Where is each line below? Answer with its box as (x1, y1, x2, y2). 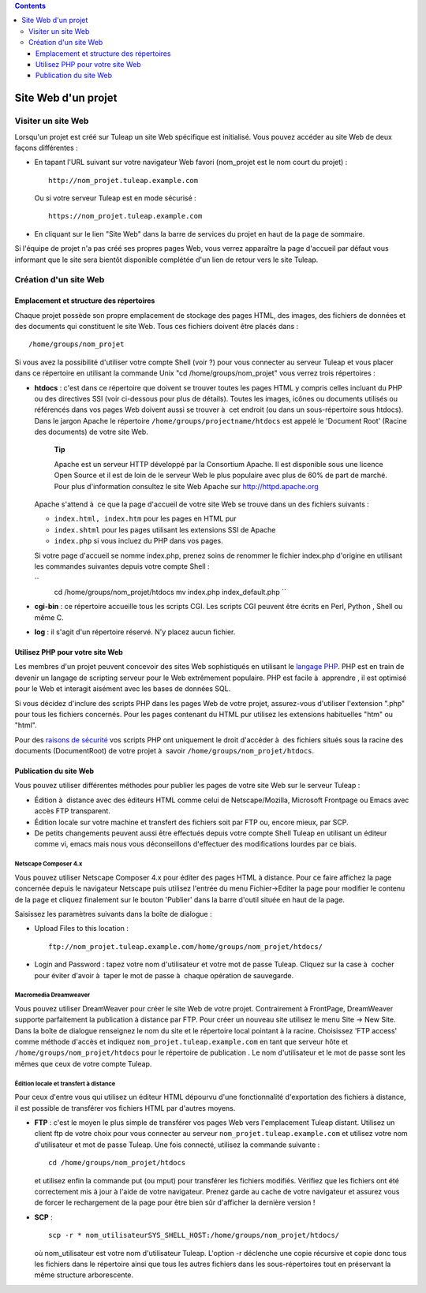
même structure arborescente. (34, 1270, 134, 1280)
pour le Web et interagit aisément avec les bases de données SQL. (14, 684, 231, 693)
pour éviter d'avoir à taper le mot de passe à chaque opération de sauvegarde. (34, 970, 294, 980)
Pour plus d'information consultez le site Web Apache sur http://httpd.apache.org (54, 481, 319, 491)
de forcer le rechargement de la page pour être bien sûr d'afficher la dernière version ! (34, 1198, 316, 1207)
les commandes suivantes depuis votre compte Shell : (34, 562, 210, 571)
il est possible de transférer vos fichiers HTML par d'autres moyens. (14, 1103, 236, 1112)
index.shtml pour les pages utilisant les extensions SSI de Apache (54, 525, 276, 534)
